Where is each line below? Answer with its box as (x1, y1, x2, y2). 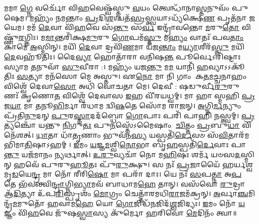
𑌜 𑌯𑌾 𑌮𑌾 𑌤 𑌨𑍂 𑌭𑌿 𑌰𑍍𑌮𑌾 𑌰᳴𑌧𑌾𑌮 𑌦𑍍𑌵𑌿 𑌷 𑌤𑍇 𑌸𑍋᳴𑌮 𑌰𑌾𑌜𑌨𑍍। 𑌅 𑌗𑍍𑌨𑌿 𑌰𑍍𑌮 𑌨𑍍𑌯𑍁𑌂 (4, 100, 242, 110)
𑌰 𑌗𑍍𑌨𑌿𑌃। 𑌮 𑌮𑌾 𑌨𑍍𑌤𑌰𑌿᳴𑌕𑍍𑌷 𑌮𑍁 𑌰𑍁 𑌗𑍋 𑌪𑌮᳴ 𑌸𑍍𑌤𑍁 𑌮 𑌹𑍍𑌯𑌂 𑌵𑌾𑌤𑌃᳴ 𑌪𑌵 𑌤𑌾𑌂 (18, 31, 244, 42)
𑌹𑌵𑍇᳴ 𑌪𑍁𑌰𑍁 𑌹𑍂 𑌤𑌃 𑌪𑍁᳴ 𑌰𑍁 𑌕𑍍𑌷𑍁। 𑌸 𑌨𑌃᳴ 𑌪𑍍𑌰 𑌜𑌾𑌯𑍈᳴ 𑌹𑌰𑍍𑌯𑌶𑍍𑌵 (13, 159, 254, 169)
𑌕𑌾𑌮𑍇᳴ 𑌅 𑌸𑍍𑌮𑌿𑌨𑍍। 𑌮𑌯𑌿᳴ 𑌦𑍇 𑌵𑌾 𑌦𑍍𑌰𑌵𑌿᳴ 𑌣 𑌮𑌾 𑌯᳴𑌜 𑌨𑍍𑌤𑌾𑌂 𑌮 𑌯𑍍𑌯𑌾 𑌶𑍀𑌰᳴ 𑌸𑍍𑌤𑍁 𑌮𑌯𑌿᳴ (4, 41, 245, 52)
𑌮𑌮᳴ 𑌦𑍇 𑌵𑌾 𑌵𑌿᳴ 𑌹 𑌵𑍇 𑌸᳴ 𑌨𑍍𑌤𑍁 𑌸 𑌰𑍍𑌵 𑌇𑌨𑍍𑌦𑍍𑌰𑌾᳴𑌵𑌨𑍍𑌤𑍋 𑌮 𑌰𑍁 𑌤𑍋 (26, 22, 240, 32)
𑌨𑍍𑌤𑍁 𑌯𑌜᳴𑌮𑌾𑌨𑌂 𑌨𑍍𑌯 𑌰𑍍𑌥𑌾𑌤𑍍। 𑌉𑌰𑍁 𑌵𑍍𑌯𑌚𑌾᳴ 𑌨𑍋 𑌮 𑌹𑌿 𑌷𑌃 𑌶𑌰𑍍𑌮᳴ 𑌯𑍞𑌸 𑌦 (4, 149, 241, 159)
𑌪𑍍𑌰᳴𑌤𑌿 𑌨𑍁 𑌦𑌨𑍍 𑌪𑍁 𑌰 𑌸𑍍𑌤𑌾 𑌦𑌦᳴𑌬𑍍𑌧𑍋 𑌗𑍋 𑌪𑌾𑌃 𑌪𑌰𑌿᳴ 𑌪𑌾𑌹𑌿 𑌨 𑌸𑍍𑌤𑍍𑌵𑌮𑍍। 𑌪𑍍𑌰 (4, 110, 255, 120)
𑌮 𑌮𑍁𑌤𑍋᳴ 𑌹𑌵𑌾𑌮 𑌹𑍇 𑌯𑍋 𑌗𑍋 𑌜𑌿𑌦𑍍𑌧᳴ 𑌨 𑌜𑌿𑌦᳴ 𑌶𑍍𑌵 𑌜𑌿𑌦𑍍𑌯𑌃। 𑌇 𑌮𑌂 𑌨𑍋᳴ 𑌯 (12, 198, 245, 208)
